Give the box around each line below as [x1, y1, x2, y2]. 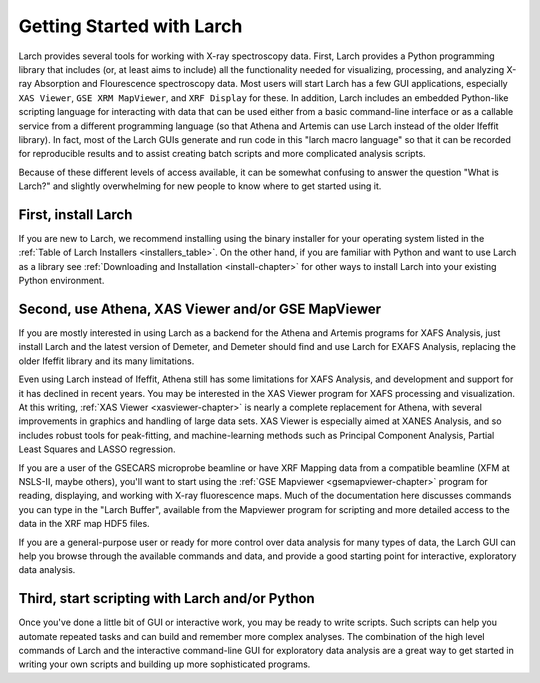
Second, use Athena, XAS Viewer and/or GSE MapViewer [18, 300, 382, 317]
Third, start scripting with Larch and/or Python [18, 590, 315, 607]
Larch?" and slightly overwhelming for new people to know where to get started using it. [18, 180, 382, 192]
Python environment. [18, 275, 105, 287]
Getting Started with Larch [18, 15, 243, 37]
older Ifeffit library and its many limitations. [18, 355, 195, 367]
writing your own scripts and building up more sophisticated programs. [18, 658, 311, 670]
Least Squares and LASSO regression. [18, 443, 176, 455]
